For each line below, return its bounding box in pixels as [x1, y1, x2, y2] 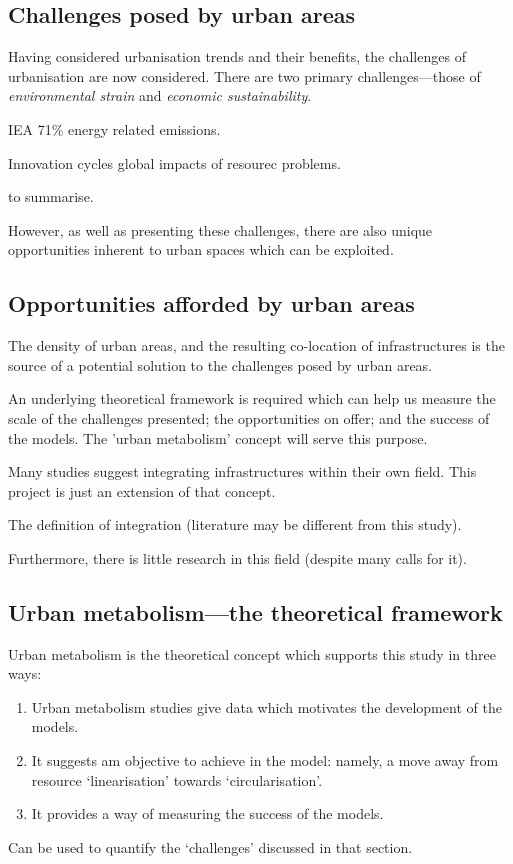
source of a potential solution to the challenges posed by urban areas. [8, 354, 433, 375]
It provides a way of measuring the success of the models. [31, 803, 384, 824]
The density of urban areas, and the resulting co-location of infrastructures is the [8, 335, 505, 356]
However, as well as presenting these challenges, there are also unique [8, 219, 433, 240]
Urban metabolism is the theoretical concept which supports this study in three [8, 643, 496, 664]
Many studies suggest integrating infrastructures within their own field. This [8, 461, 477, 482]
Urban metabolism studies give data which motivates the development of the [31, 696, 502, 717]
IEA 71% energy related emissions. [8, 118, 221, 139]
